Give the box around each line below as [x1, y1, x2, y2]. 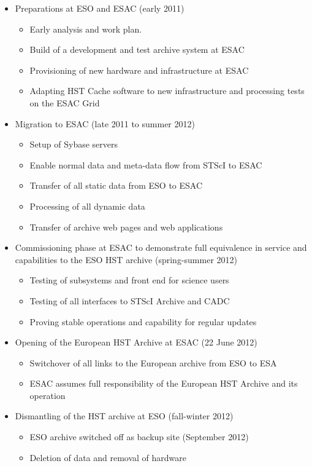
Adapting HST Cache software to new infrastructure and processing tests [29, 84, 305, 97]
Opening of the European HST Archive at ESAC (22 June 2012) [15, 336, 257, 349]
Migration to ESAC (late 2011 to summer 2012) [15, 117, 195, 130]
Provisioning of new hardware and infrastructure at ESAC [29, 63, 249, 76]
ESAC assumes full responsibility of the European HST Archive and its [29, 377, 298, 390]
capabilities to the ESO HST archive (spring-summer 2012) [15, 253, 238, 266]
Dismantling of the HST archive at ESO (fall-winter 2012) [15, 409, 234, 422]
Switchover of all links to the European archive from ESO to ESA [29, 356, 277, 369]
